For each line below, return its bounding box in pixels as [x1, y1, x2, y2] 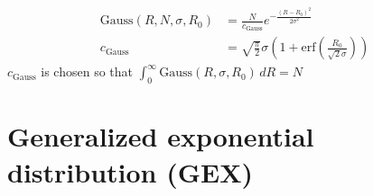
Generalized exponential [7, 118, 314, 155]
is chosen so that [41, 62, 133, 81]
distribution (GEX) [7, 153, 254, 190]
